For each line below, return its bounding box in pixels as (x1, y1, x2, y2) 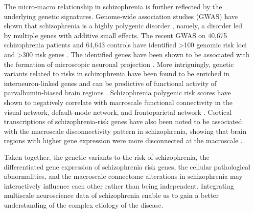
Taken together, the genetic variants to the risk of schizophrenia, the (4, 151, 209, 162)
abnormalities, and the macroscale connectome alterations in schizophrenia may (4, 171, 243, 181)
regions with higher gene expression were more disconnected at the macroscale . (4, 135, 243, 146)
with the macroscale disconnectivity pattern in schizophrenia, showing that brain (4, 126, 247, 136)
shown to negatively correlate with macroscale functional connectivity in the (4, 97, 232, 107)
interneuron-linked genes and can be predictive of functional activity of (4, 78, 217, 88)
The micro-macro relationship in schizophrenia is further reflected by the (4, 1, 222, 11)
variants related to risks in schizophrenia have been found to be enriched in (4, 68, 230, 79)
